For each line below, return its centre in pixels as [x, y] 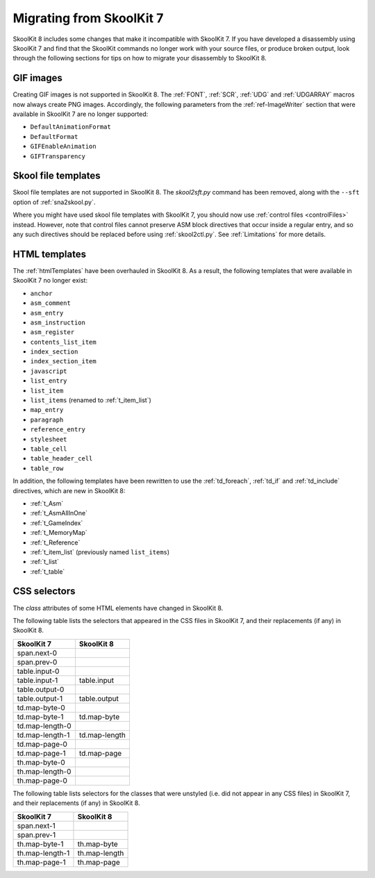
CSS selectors [44, 591]
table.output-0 [41, 689]
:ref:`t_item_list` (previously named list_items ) [100, 552]
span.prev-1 [36, 835]
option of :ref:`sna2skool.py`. [54, 202]
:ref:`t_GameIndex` [57, 523]
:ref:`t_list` [44, 562]
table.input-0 [38, 671]
